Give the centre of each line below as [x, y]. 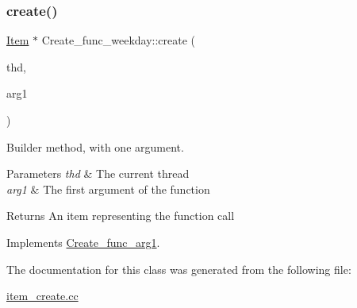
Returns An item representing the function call [121, 216]
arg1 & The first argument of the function [108, 189]
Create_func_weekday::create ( [119, 40]
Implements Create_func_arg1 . [83, 242]
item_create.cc [42, 296]
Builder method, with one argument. [95, 146]
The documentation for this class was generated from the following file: [179, 269]
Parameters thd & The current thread [98, 173]
